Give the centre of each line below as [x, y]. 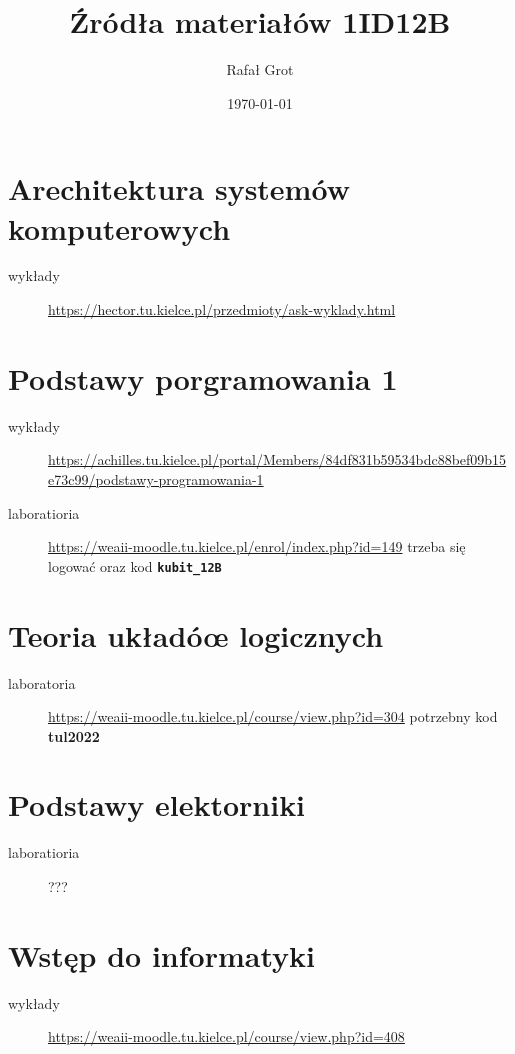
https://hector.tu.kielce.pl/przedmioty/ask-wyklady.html [222, 309]
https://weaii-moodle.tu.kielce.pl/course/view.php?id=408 [226, 1036]
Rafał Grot [260, 69]
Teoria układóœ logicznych [196, 634]
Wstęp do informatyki [161, 954]
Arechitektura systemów [179, 188]
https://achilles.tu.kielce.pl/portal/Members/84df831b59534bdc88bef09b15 [277, 459]
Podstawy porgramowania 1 [203, 377]
